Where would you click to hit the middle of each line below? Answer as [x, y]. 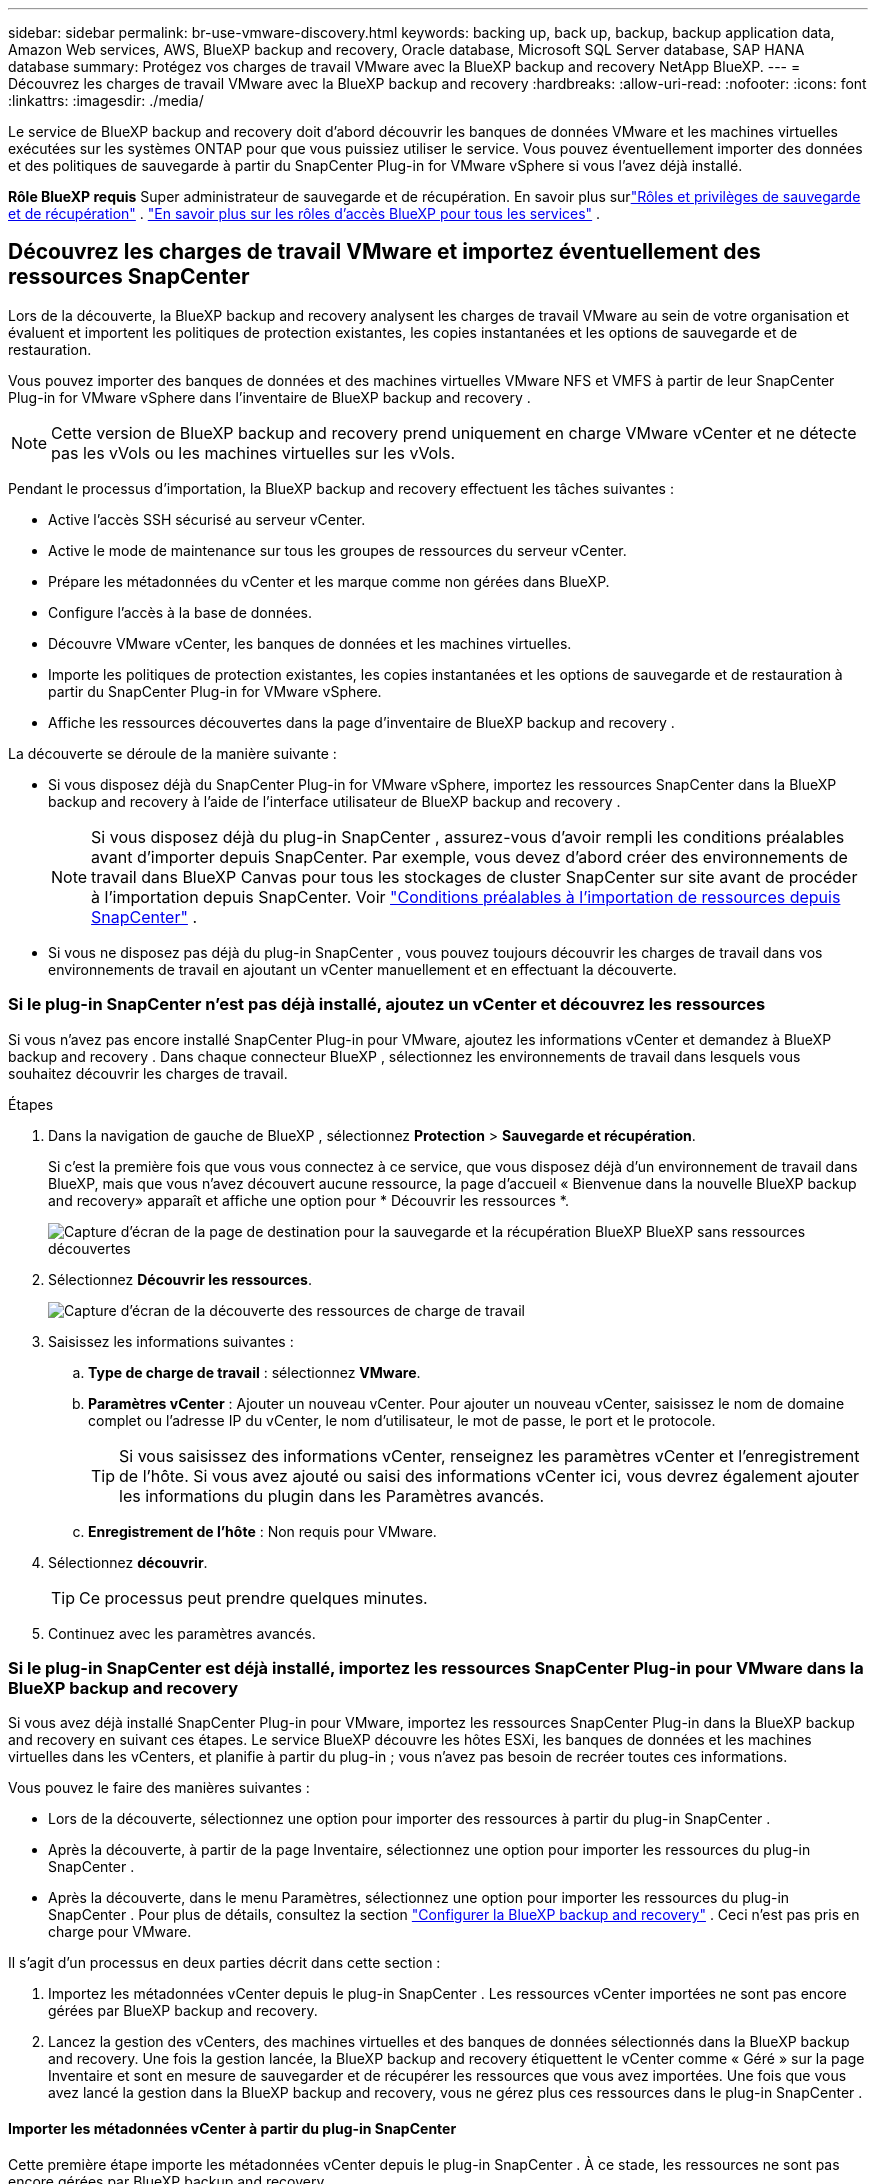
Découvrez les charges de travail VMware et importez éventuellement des [384, 252]
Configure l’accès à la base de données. [180, 612]
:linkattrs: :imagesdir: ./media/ [106, 100]
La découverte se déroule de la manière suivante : [172, 753]
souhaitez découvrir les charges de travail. [148, 1073]
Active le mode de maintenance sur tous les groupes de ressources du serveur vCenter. [337, 550]
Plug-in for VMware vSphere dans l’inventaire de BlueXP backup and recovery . [269, 397]
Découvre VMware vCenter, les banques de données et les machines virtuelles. [310, 643]
